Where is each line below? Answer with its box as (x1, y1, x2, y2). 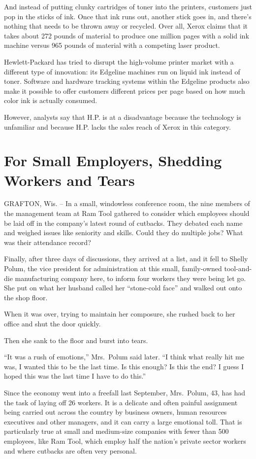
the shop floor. (4, 292, 48, 302)
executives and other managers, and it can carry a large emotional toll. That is (4, 416, 242, 426)
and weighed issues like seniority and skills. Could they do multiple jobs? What (4, 227, 243, 238)
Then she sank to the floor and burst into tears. (4, 335, 148, 345)
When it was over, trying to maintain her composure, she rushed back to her (4, 309, 235, 319)
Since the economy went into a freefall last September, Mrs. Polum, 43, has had (4, 387, 246, 397)
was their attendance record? (4, 237, 91, 247)
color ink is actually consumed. (4, 95, 97, 106)
